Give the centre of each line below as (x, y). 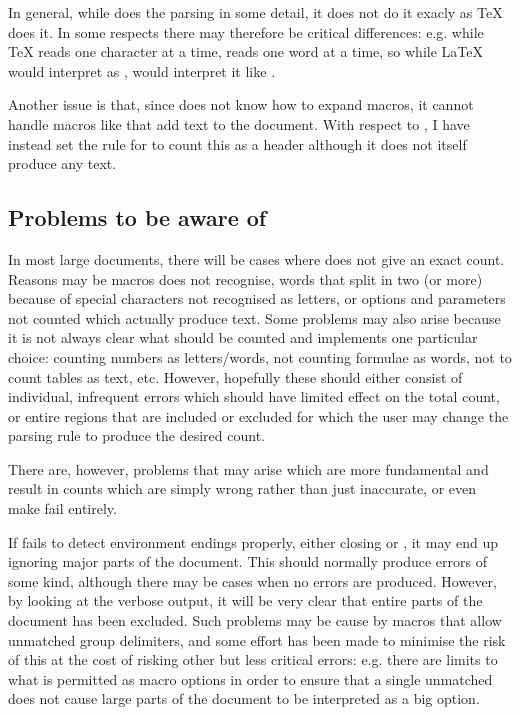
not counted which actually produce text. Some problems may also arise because (254, 317)
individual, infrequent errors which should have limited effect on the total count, (254, 396)
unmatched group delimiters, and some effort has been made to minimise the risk (257, 639)
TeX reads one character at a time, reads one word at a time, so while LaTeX (245, 51)
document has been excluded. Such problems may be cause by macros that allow (255, 620)
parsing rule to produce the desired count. (136, 435)
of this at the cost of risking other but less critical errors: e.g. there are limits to (253, 659)
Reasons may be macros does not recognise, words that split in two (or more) (245, 278)
